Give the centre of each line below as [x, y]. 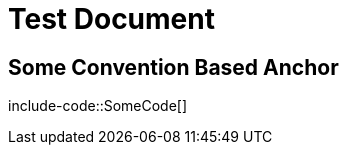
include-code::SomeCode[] [98, 106]
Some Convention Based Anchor [173, 67]
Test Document [111, 19]
